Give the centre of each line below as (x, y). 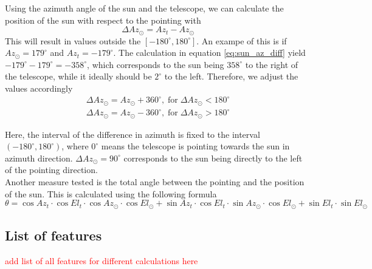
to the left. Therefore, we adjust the (231, 76)
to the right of (272, 64)
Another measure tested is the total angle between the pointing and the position (155, 181)
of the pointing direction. (51, 170)
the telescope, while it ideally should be (78, 76)
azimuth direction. (39, 158)
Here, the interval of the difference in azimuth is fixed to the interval (133, 134)
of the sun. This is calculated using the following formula (111, 193)
